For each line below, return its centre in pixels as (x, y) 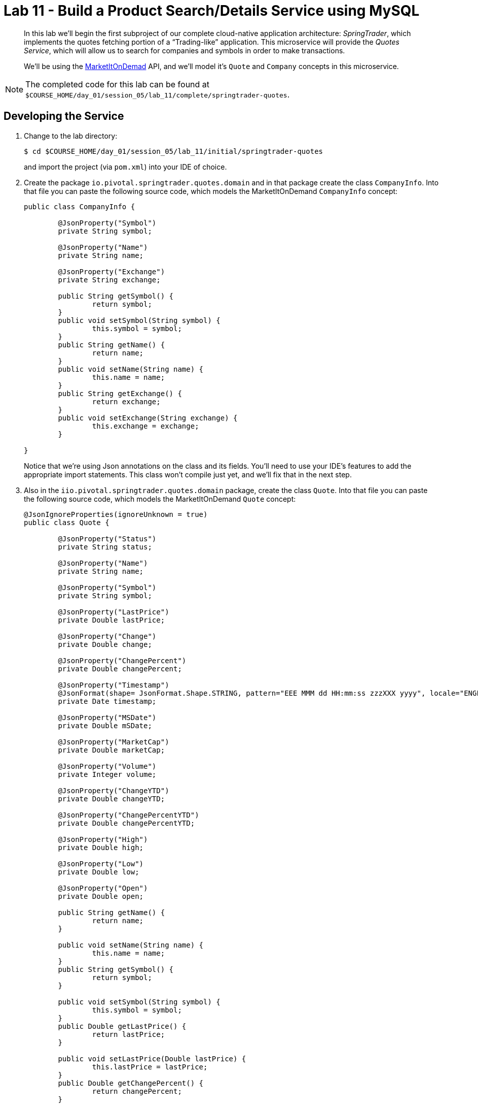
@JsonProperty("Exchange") (112, 271)
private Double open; (101, 896)
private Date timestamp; (107, 701)
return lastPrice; (128, 1034)
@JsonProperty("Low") (101, 864)
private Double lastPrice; (112, 620)
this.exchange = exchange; (145, 426)
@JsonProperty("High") (103, 839)
